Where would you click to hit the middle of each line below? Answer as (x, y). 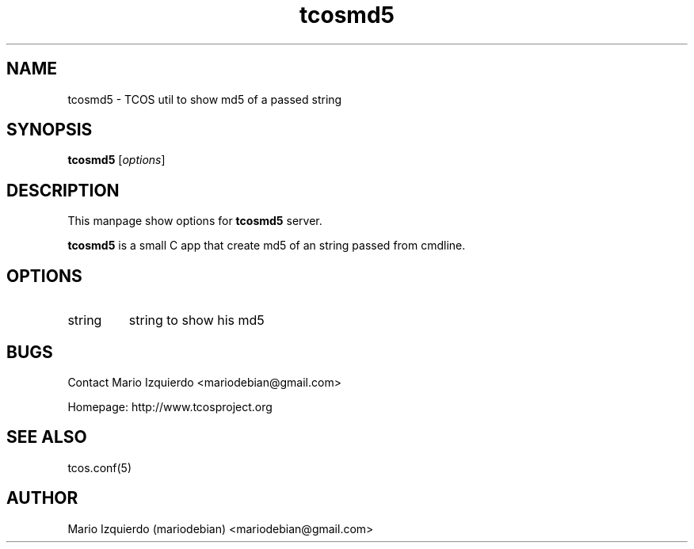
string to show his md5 (196, 320)
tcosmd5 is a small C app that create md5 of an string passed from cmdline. (267, 246)
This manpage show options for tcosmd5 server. (195, 221)
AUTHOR (42, 498)
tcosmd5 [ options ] (116, 160)
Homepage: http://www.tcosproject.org (170, 406)
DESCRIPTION (63, 190)
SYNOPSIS (50, 130)
